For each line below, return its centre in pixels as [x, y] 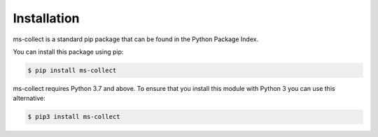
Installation [46, 18]
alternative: [29, 99]
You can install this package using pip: [68, 52]
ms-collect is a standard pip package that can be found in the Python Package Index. [136, 39]
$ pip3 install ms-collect [74, 117]
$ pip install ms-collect [72, 70]
